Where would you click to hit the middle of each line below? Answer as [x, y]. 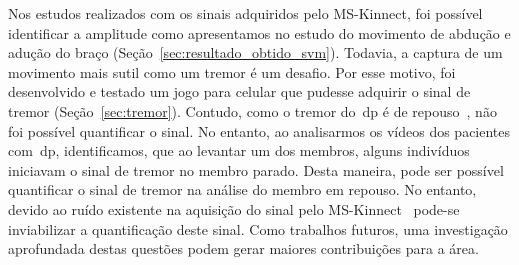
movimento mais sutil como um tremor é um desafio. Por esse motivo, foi [232, 71]
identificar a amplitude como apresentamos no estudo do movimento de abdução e [259, 32]
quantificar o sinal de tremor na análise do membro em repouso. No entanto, [242, 189]
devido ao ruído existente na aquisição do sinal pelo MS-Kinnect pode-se [234, 208]
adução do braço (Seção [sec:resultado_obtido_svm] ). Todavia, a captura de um [255, 52]
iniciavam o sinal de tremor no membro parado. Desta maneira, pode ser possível [256, 169]
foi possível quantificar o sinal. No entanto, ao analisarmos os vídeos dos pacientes [259, 130]
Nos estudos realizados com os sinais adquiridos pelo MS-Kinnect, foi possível [245, 13]
